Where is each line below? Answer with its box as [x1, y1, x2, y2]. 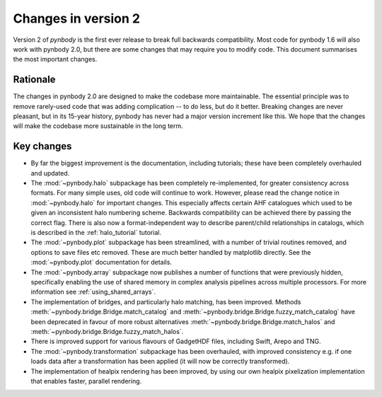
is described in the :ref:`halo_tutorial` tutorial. [30, 229, 162, 237]
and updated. [30, 168, 70, 177]
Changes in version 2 [13, 11, 141, 26]
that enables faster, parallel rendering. [30, 376, 142, 385]
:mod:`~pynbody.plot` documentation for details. [30, 258, 173, 267]
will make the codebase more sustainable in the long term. [13, 122, 183, 130]
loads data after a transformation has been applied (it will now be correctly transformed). [30, 357, 290, 366]
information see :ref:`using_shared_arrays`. [30, 287, 156, 297]
